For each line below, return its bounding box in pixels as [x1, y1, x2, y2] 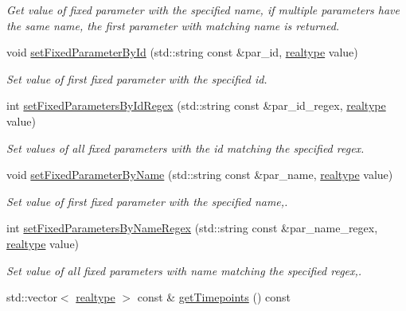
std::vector [6, 289, 57, 305]
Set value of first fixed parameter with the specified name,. [6, 192, 288, 209]
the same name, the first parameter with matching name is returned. [6, 17, 340, 33]
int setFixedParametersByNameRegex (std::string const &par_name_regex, [6, 220, 378, 236]
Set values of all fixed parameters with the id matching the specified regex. [6, 139, 365, 156]
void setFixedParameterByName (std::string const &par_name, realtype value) [6, 166, 393, 183]
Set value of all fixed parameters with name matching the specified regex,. [6, 262, 362, 278]
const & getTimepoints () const [137, 289, 291, 305]
